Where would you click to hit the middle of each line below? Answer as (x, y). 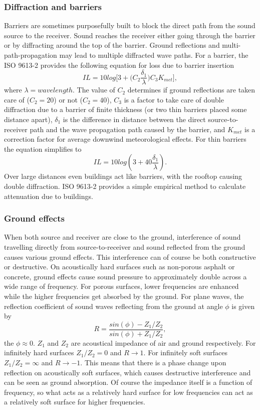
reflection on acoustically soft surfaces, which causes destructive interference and (127, 372)
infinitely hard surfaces (39, 352)
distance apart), (28, 119)
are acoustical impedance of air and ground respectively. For (163, 342)
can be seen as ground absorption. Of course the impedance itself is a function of (128, 382)
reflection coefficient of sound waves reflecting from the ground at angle (113, 306)
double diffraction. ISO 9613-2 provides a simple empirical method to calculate (125, 186)
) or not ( (68, 99)
